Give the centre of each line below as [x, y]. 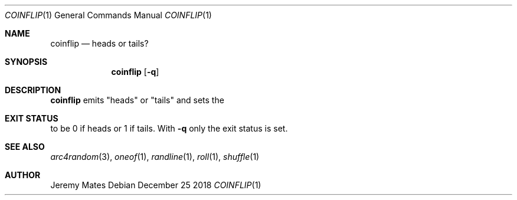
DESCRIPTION [33, 90]
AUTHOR [23, 175]
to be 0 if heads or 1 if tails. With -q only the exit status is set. [169, 128]
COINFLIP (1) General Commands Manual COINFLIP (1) [108, 15]
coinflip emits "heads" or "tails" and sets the [137, 100]
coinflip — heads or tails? [99, 43]
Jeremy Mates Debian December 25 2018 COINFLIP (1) [156, 185]
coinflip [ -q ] [135, 72]
